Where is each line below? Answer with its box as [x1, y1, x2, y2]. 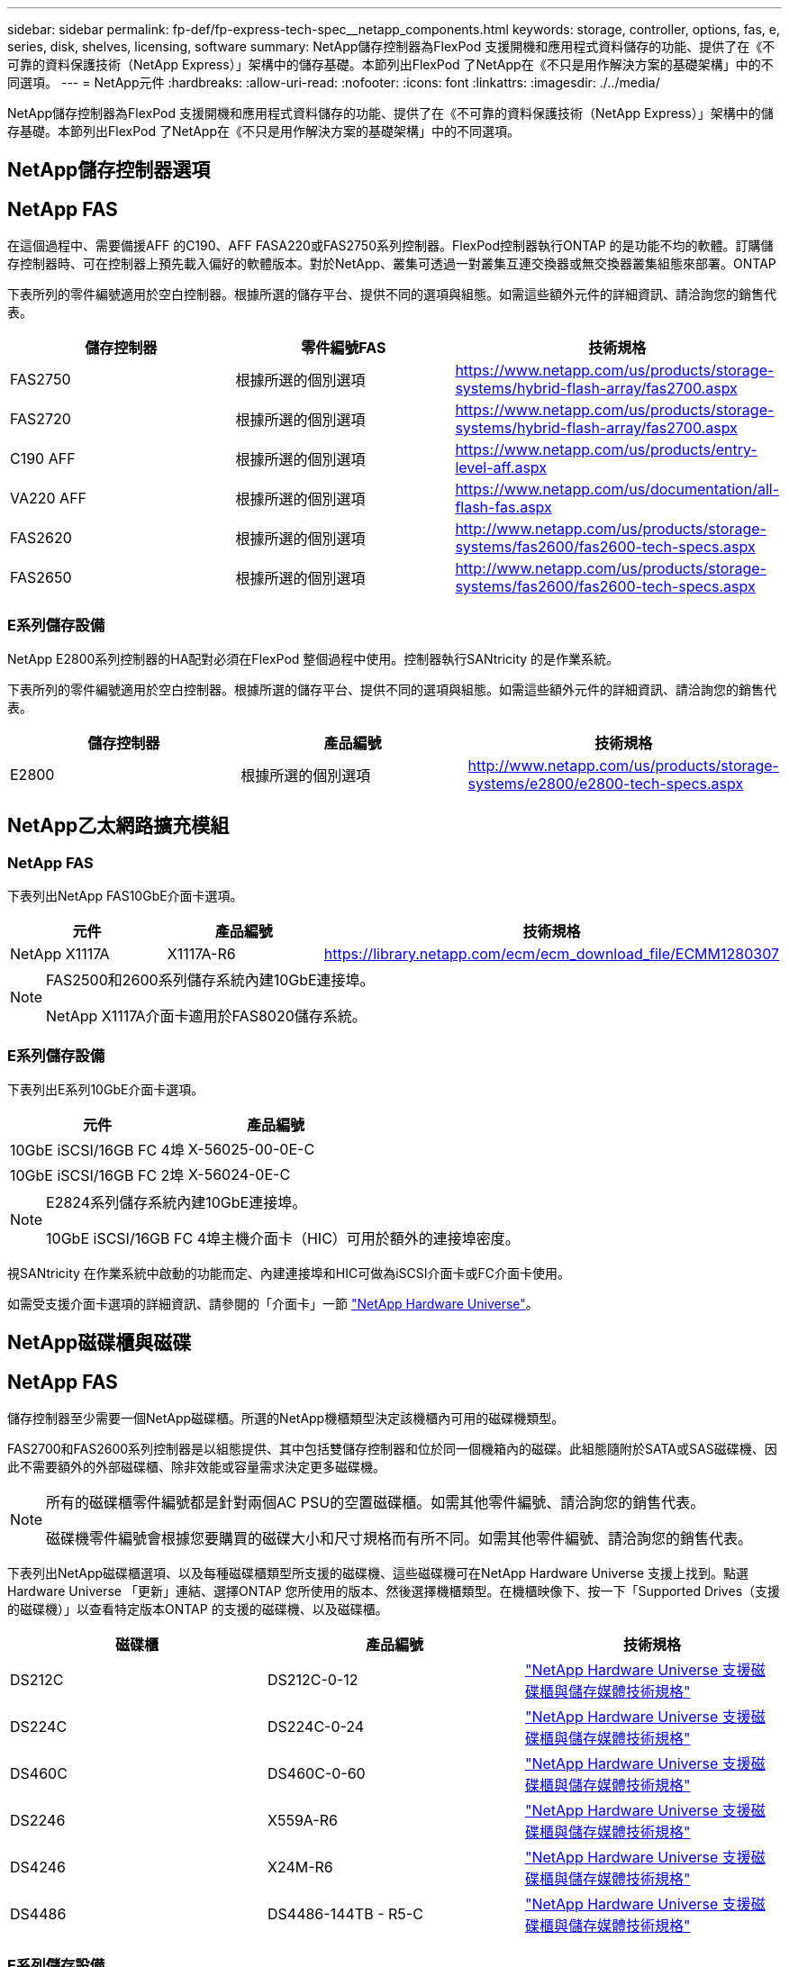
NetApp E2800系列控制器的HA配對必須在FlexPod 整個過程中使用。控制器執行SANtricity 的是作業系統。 [7, 651, 620, 667]
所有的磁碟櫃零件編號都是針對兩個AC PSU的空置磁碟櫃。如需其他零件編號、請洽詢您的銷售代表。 [46, 1493, 705, 1512]
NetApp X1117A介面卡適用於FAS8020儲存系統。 [46, 1007, 367, 1026]
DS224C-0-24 [267, 1718, 365, 1736]
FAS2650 [10, 568, 72, 587]
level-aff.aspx [455, 458, 548, 477]
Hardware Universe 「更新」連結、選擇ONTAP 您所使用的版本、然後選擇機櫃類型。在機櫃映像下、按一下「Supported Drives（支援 [7, 1583, 781, 1600]
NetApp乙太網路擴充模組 [7, 814, 230, 838]
